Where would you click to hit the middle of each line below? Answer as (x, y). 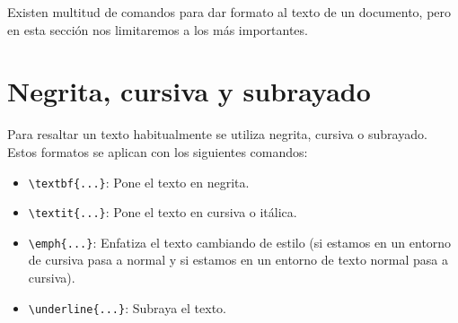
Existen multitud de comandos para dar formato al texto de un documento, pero (229, 12)
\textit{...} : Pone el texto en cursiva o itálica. (163, 212)
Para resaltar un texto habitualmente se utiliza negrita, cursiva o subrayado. (217, 134)
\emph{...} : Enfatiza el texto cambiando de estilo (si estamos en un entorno (240, 242)
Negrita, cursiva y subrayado (189, 91)
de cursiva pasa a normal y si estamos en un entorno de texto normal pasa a (238, 260)
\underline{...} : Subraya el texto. (128, 307)
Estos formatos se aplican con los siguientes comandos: (158, 151)
